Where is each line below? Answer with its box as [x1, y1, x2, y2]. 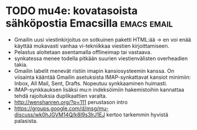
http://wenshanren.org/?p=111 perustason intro [14, 98, 128, 105]
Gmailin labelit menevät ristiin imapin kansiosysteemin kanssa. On [14, 67, 175, 74]
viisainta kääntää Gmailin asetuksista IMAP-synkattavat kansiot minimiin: [14, 74, 191, 81]
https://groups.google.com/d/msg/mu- [14, 105, 109, 112]
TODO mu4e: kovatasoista [5, 4, 138, 18]
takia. [14, 61, 28, 68]
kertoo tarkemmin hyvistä [106, 111, 169, 118]
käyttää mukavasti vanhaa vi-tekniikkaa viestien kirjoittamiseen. [14, 42, 170, 49]
